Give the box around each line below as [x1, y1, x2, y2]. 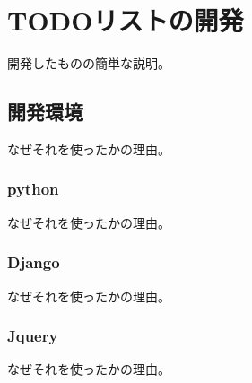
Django [7, 251, 60, 274]
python [7, 178, 59, 200]
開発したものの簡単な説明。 [7, 54, 170, 73]
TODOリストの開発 [7, 2, 244, 39]
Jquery [7, 325, 58, 347]
